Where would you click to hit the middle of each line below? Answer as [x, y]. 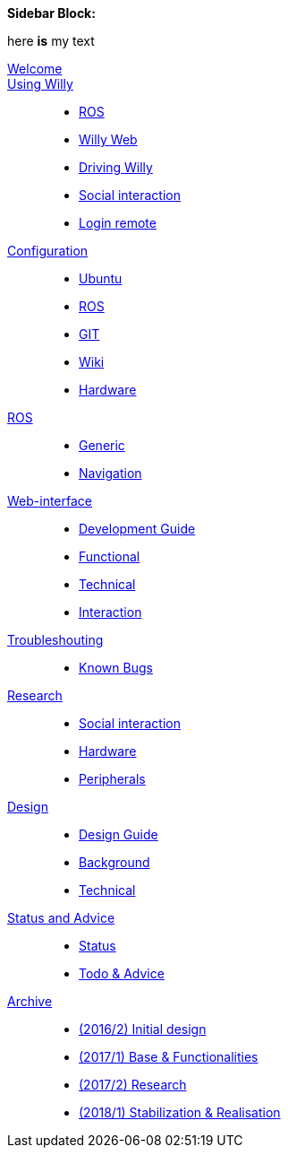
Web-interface [50, 501]
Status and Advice [61, 918]
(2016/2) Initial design [143, 1029]
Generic [102, 445]
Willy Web [108, 139]
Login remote [118, 223]
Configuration [48, 251]
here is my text [51, 41]
